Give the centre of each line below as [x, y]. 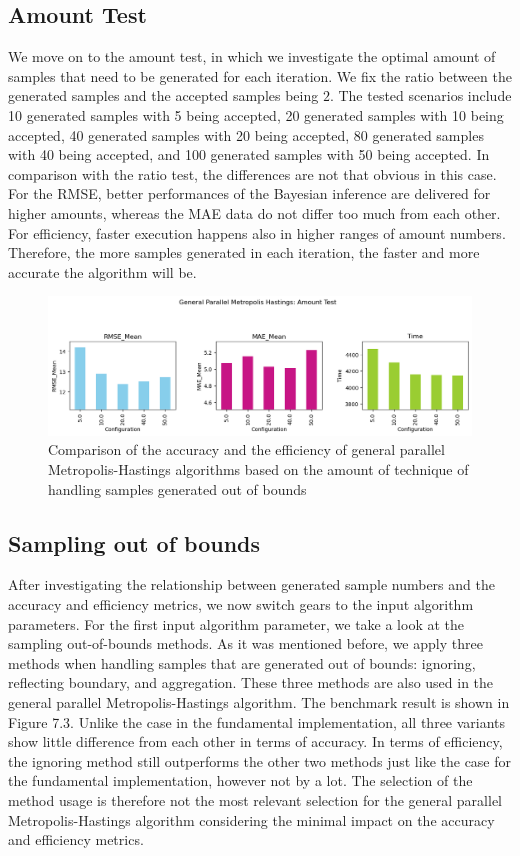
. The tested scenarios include [420, 95]
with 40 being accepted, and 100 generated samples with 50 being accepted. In [249, 154]
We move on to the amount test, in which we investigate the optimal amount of [252, 56]
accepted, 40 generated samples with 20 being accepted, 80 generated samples [246, 134]
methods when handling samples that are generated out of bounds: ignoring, [242, 662]
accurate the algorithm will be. [102, 271]
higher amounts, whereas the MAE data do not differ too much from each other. [254, 212]
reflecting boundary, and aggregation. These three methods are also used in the [251, 682]
